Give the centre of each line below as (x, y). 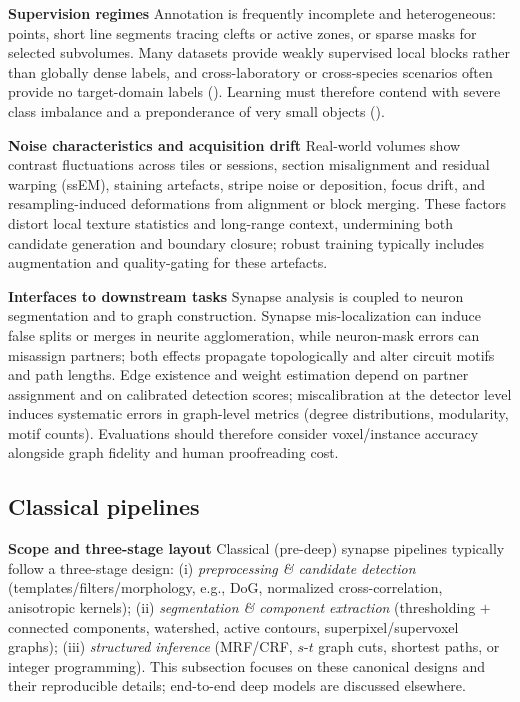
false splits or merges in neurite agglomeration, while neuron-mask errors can (244, 334)
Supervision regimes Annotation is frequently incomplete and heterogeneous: (252, 13)
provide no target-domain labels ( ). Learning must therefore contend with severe (254, 91)
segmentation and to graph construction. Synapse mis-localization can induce (244, 315)
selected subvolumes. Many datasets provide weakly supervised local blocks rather (259, 52)
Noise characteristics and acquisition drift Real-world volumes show (234, 144)
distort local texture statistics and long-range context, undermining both (231, 222)
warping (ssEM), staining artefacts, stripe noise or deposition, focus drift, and (247, 183)
